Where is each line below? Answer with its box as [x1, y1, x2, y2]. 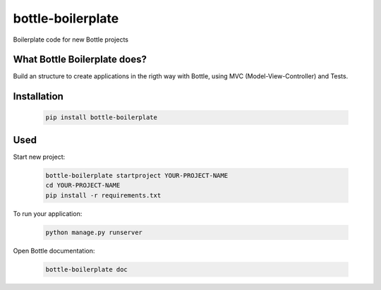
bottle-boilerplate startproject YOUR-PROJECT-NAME [45, 171, 229, 179]
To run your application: [13, 209, 83, 218]
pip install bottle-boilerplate [45, 114, 158, 121]
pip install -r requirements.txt [45, 191, 162, 199]
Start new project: [13, 152, 66, 161]
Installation [13, 90, 64, 102]
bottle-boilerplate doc [45, 265, 128, 273]
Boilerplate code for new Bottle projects [13, 35, 128, 44]
